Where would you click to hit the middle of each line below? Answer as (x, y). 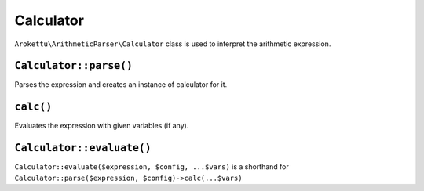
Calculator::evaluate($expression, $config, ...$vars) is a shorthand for (152, 167)
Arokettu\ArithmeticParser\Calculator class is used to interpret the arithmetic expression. (173, 44)
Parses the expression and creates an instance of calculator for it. (121, 85)
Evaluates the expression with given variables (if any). (102, 126)
